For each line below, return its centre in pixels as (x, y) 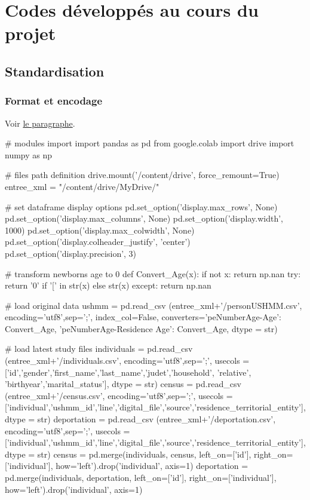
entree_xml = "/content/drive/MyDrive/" (82, 186)
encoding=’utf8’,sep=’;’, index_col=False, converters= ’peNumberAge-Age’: (143, 317)
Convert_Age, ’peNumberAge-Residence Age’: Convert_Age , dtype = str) (141, 328)
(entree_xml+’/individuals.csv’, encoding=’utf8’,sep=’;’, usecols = (127, 361)
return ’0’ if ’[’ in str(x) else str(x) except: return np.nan (108, 285)
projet (30, 33)
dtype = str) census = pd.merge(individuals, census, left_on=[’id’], (128, 454)
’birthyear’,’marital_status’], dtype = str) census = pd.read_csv (123, 384)
